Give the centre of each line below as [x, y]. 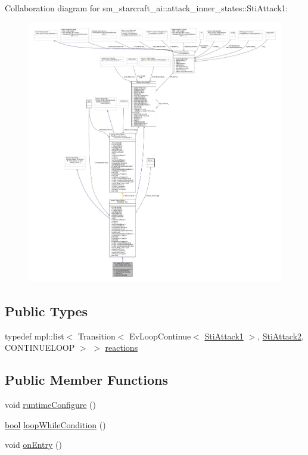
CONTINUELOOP [40, 348]
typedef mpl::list [35, 336]
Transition [97, 336]
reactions [122, 348]
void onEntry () [33, 445]
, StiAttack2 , [281, 336]
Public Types [46, 311]
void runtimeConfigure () [50, 405]
